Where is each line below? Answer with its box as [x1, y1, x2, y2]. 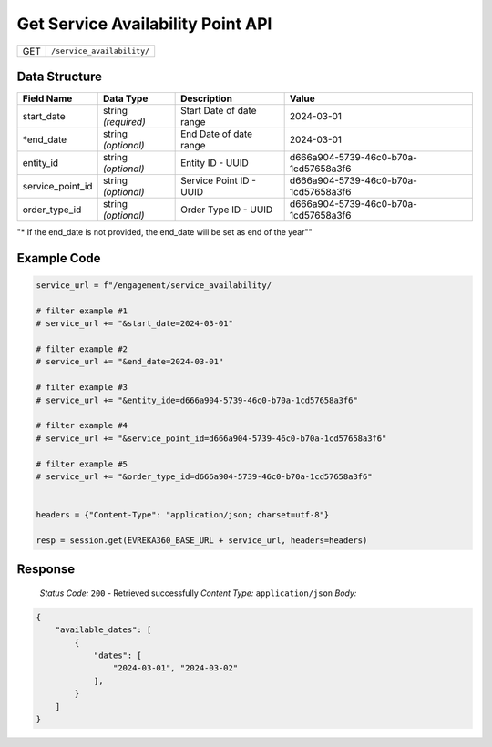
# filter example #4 [36, 420, 128, 431]
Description [180, 92, 232, 105]
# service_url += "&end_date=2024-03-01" [36, 356, 224, 367]
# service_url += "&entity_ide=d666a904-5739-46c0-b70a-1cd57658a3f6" [36, 394, 359, 405]
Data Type [102, 92, 149, 105]
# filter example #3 [36, 383, 128, 393]
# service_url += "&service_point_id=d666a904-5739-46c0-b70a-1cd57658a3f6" [36, 433, 387, 444]
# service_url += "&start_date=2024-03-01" [36, 319, 234, 329]
